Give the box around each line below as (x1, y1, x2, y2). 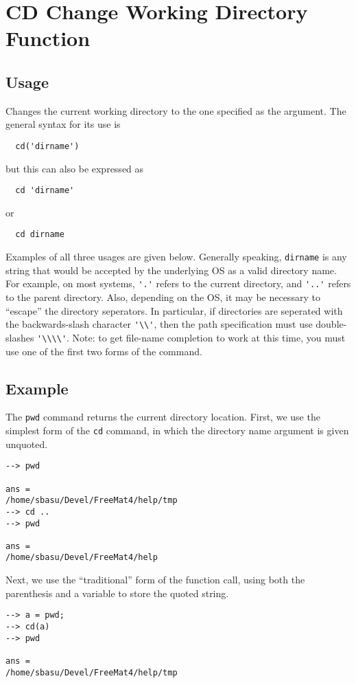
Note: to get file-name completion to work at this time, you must (72, 330, 346, 344)
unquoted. (5, 436, 48, 451)
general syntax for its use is (5, 117, 121, 131)
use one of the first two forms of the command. (5, 344, 202, 358)
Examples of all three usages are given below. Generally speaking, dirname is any (5, 249, 347, 264)
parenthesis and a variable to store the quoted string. (5, 585, 229, 600)
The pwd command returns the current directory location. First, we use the (5, 410, 320, 424)
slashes (5, 330, 34, 344)
